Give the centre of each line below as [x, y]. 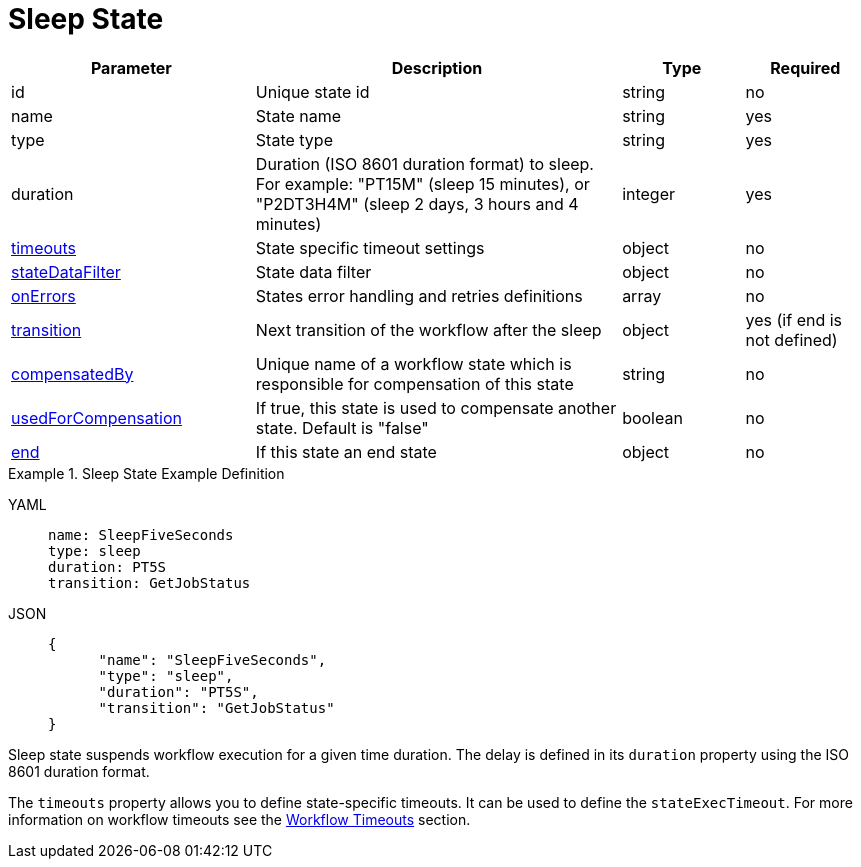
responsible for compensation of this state [414, 383]
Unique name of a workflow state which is [413, 363]
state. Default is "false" [342, 427]
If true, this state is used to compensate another [436, 407]
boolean [652, 417]
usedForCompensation [96, 417]
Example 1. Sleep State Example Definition [146, 473]
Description [437, 67]
